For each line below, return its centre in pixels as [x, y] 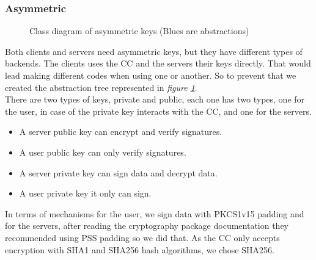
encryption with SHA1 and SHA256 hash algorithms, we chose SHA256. [140, 249]
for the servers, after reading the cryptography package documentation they [147, 226]
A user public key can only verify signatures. [103, 152]
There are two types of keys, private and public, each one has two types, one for [155, 99]
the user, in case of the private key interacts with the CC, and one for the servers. [158, 111]
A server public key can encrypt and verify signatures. [121, 132]
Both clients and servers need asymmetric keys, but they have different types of [154, 51]
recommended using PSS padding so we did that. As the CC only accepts [142, 237]
